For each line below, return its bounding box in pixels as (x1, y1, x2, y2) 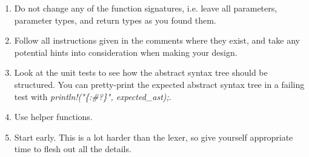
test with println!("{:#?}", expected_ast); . (14, 90, 171, 102)
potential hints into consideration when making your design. (14, 45, 238, 58)
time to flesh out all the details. (14, 142, 131, 155)
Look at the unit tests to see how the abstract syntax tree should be (14, 66, 268, 79)
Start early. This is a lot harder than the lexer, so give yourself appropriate (14, 130, 293, 143)
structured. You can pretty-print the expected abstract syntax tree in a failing (14, 78, 305, 90)
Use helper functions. (14, 110, 93, 123)
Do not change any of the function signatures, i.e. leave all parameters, (14, 2, 277, 14)
